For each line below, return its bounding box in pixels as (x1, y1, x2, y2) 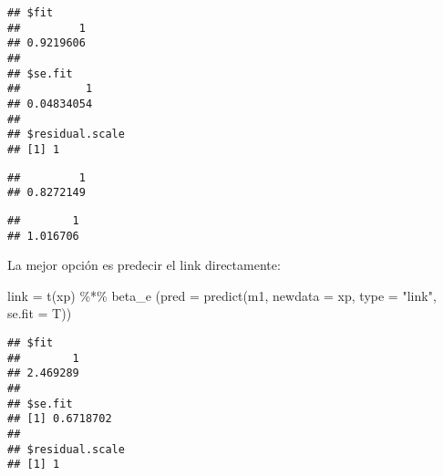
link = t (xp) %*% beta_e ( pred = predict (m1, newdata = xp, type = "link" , (7, 285, 437, 305)
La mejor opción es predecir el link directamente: (7, 255, 281, 274)
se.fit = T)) (7, 304, 72, 323)
